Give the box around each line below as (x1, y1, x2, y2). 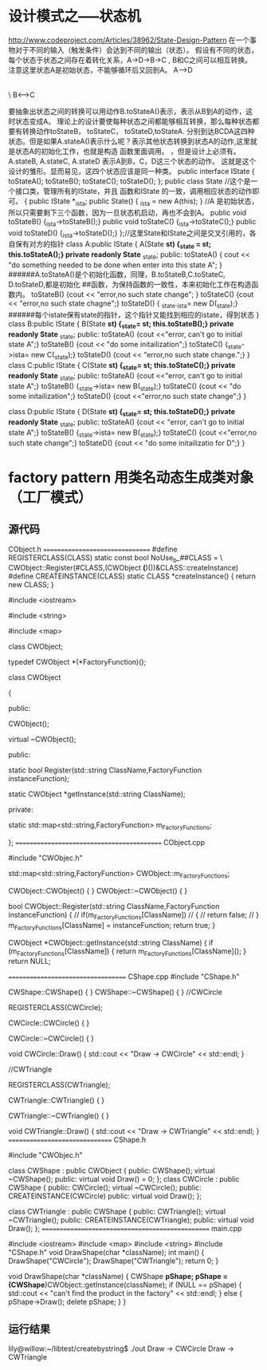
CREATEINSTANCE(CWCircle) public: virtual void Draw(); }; (8, 1191, 202, 1201)
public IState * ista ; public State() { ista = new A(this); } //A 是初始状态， (29, 196, 259, 207)
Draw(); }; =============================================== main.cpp (8, 1224, 242, 1234)
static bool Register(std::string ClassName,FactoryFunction (8, 765, 202, 775)
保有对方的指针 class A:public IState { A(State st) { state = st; (14, 239, 212, 251)
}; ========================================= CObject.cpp (8, 838, 206, 847)
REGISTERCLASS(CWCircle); (8, 1003, 104, 1013)
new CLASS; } (8, 580, 54, 590)
